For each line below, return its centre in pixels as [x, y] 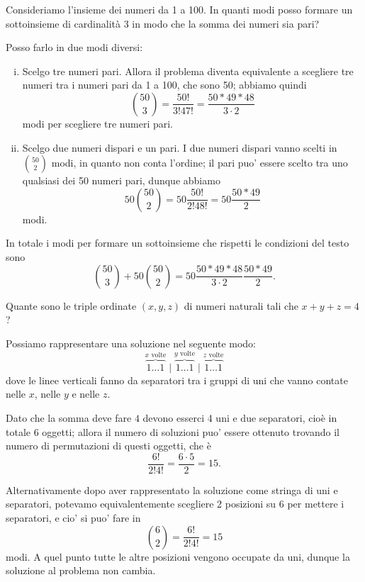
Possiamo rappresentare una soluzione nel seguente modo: [131, 343]
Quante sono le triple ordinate [71, 305]
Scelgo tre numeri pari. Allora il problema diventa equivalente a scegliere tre [188, 71]
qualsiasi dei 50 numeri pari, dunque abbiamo [121, 180]
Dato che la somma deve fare [69, 417]
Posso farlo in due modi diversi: [74, 47]
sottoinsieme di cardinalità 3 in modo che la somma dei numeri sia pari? [163, 23]
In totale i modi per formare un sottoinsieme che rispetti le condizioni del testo [178, 243]
